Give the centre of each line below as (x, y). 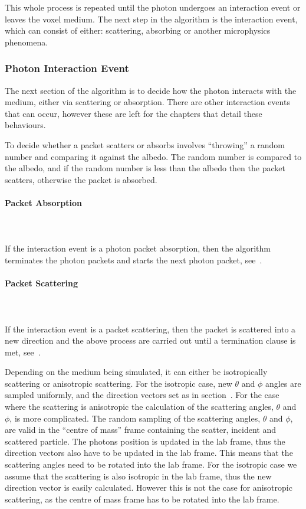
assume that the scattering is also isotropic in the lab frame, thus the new (138, 476)
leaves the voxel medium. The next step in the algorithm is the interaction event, (151, 19)
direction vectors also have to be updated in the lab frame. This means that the (149, 453)
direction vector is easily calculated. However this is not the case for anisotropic (149, 487)
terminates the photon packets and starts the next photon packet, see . (134, 260)
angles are (283, 383)
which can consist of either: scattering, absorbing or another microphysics (138, 30)
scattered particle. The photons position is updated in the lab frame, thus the (145, 441)
